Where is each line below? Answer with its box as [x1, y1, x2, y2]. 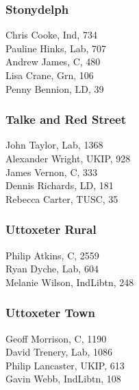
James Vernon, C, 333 [5, 164, 98, 179]
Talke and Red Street [5, 111, 127, 128]
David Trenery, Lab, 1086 [5, 345, 113, 359]
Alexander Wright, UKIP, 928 [5, 151, 131, 165]
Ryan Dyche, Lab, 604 [5, 261, 99, 276]
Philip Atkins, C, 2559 [5, 248, 99, 262]
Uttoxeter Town [5, 304, 95, 321]
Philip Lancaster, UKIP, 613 [5, 358, 125, 372]
